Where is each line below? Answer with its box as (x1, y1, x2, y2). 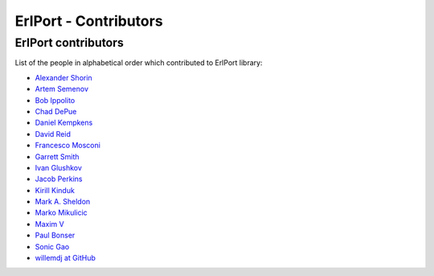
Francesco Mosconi (35, 141, 100, 150)
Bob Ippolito (35, 95, 76, 105)
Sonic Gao (35, 241, 70, 251)
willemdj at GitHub (35, 253, 96, 263)
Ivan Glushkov (35, 163, 82, 172)
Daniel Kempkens (35, 117, 93, 128)
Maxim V (35, 219, 64, 229)
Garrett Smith (35, 151, 80, 161)
